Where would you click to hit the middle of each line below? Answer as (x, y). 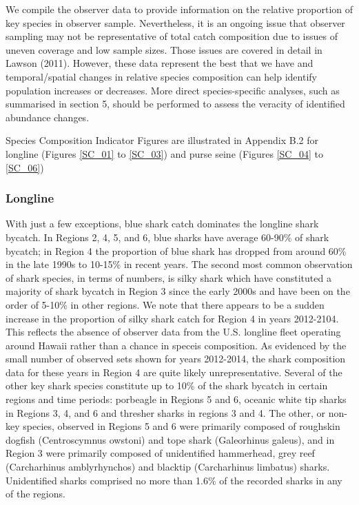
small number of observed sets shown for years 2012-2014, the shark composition (176, 359)
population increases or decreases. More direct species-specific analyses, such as (173, 90)
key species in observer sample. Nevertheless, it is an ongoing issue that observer (175, 22)
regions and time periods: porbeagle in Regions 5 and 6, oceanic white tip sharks (176, 399)
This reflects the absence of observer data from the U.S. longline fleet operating (173, 332)
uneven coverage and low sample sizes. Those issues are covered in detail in (164, 49)
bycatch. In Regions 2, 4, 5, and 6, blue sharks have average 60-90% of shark (167, 237)
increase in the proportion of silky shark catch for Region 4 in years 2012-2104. (172, 318)
